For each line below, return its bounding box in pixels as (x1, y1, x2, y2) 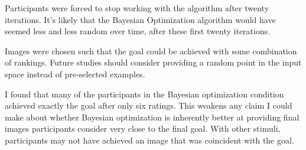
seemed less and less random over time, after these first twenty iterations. (5, 25, 271, 37)
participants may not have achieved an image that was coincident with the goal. (5, 133, 294, 146)
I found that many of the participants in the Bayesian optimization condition (5, 87, 284, 100)
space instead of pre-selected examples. (5, 67, 145, 80)
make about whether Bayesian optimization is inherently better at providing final (5, 110, 300, 123)
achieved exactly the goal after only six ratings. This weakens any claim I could (5, 99, 292, 112)
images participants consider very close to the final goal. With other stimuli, (5, 122, 281, 135)
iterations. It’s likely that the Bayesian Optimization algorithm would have (5, 13, 276, 25)
